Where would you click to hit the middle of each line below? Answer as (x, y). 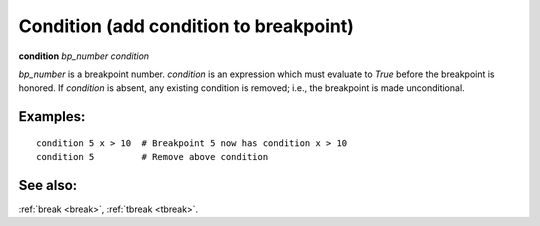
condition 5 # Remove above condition (152, 157)
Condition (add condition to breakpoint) (186, 26)
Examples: (52, 116)
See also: (48, 185)
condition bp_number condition (84, 56)
